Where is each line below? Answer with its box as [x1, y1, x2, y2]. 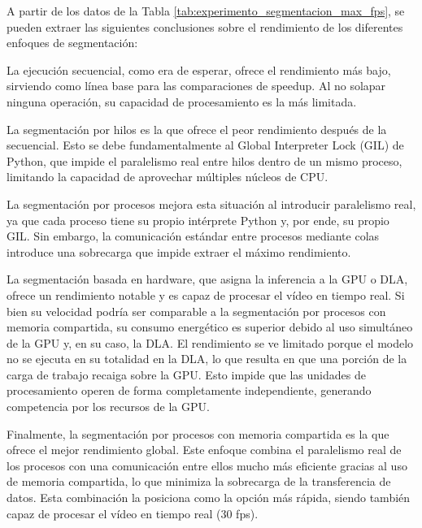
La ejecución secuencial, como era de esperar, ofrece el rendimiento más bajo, [7, 61, 391, 78]
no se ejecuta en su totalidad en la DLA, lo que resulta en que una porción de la [7, 350, 407, 367]
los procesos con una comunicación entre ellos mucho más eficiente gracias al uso [7, 457, 407, 474]
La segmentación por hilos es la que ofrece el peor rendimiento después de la [7, 120, 387, 137]
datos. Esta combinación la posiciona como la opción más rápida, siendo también [7, 489, 411, 506]
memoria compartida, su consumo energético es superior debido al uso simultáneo [7, 318, 413, 335]
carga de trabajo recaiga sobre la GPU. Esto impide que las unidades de [7, 366, 366, 383]
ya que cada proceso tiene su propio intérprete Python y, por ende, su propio [7, 211, 389, 228]
